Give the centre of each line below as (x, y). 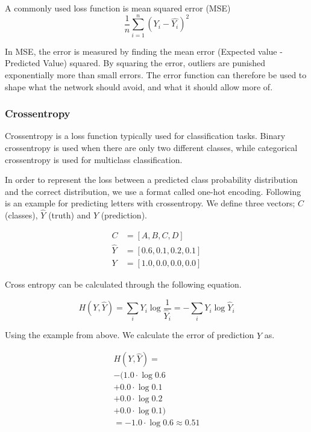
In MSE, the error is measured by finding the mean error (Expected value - (144, 51)
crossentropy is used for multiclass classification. (94, 159)
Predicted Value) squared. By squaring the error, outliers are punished (135, 63)
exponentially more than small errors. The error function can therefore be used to (156, 74)
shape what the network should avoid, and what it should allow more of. (139, 86)
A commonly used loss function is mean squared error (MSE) (118, 8)
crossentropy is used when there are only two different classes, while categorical (151, 147)
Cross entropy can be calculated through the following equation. (123, 284)
